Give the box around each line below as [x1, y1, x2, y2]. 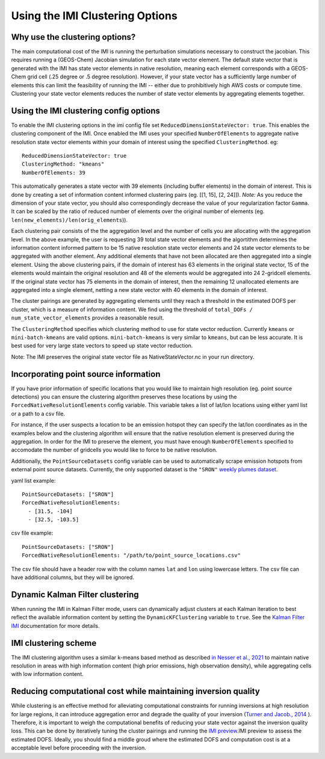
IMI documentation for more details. [11, 622, 100, 629]
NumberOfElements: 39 [22, 169, 85, 176]
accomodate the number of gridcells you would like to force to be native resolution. [11, 446, 218, 454]
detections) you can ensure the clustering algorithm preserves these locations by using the [11, 393, 237, 400]
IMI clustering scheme [11, 638, 97, 648]
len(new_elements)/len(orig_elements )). [11, 216, 128, 223]
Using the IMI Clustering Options [11, 9, 178, 22]
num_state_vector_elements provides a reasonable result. [11, 314, 164, 321]
